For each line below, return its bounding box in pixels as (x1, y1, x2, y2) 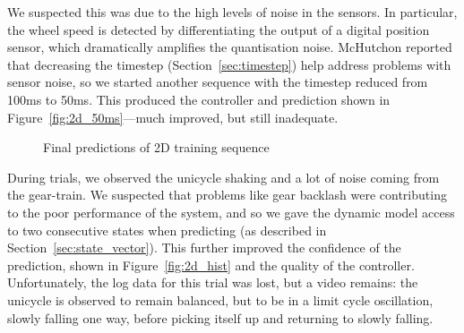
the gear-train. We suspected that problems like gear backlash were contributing (7, 185, 447, 204)
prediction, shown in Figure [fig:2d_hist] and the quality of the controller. (7, 255, 415, 274)
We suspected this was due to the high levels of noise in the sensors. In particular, (7, 3, 458, 21)
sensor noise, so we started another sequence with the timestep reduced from (7, 73, 428, 91)
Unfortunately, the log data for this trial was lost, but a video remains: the (7, 273, 418, 292)
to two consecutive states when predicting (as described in (7, 220, 327, 239)
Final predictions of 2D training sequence (43, 138, 270, 157)
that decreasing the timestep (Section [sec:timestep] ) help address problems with (7, 55, 451, 73)
